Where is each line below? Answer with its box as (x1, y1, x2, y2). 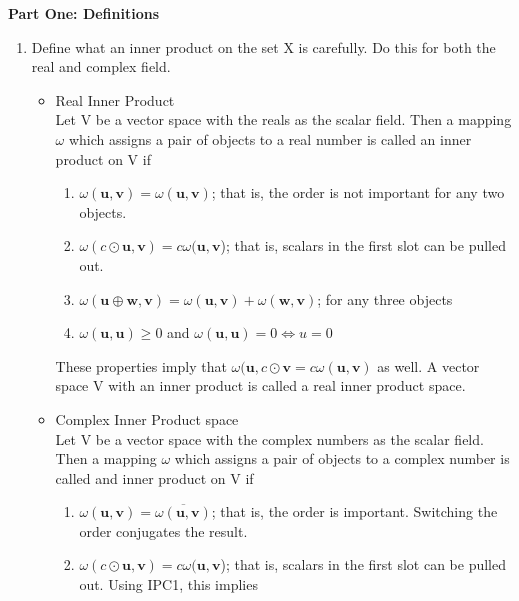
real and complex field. (31, 56, 171, 77)
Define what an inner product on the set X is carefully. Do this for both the (31, 36, 496, 57)
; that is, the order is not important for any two (211, 182, 505, 203)
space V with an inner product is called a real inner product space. (55, 375, 466, 396)
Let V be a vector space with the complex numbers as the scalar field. (55, 428, 484, 449)
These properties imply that (55, 355, 227, 376)
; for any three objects (317, 288, 453, 309)
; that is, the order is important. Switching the (211, 501, 498, 522)
